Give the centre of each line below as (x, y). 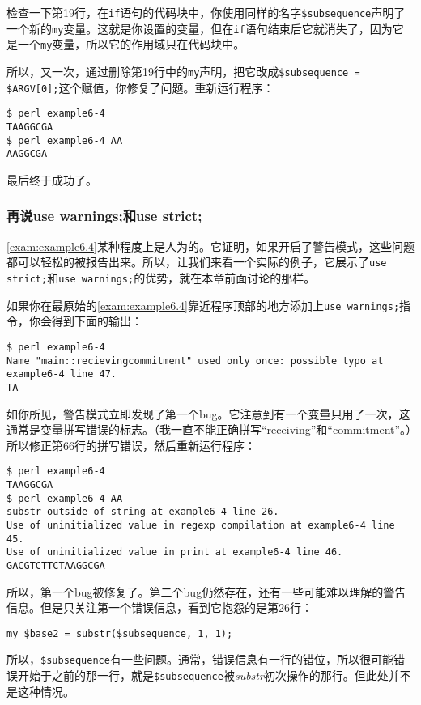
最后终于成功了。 (52, 179)
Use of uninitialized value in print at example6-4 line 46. (175, 552)
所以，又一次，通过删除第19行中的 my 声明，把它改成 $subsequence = (183, 71)
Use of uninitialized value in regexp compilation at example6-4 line (201, 525)
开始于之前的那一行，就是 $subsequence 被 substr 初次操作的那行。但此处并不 (214, 675)
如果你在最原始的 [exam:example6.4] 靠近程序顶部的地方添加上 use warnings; (203, 305)
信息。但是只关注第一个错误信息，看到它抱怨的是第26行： (159, 607)
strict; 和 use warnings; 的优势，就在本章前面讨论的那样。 (161, 277)
